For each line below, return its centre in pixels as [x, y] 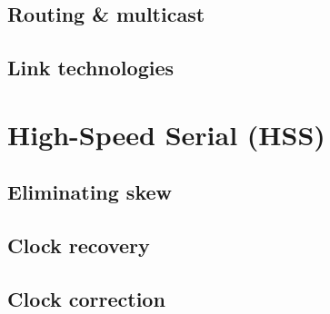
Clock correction [86, 298]
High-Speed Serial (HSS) [166, 134]
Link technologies [91, 68]
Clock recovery [79, 245]
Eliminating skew [90, 192]
